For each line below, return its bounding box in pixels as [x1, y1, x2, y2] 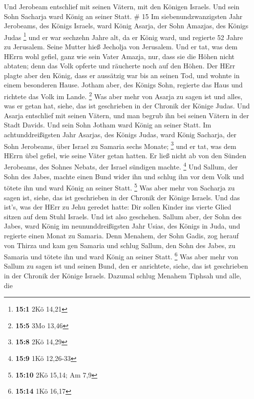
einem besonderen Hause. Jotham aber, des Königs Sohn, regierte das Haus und [4, 80, 243, 90]
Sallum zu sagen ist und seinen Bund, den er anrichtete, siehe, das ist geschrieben [4, 261, 248, 271]
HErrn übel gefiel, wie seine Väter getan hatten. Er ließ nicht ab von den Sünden [4, 150, 247, 160]
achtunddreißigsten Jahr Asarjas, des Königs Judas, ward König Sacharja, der [4, 129, 236, 140]
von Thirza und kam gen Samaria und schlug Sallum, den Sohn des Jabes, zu [4, 240, 235, 250]
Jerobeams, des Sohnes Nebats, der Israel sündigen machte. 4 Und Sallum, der [4, 160, 238, 172]
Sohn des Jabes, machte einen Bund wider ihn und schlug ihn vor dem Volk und [4, 171, 244, 181]
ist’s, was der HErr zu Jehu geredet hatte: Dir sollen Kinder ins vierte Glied [4, 202, 232, 212]
